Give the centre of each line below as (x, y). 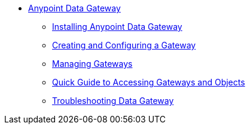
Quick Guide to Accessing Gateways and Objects (149, 82)
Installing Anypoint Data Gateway (117, 27)
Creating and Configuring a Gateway (124, 45)
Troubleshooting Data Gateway (113, 101)
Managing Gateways (92, 64)
